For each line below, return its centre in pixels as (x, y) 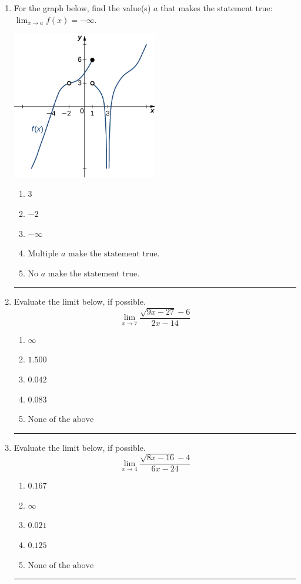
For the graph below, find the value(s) (82, 8)
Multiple (43, 254)
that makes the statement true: (217, 8)
